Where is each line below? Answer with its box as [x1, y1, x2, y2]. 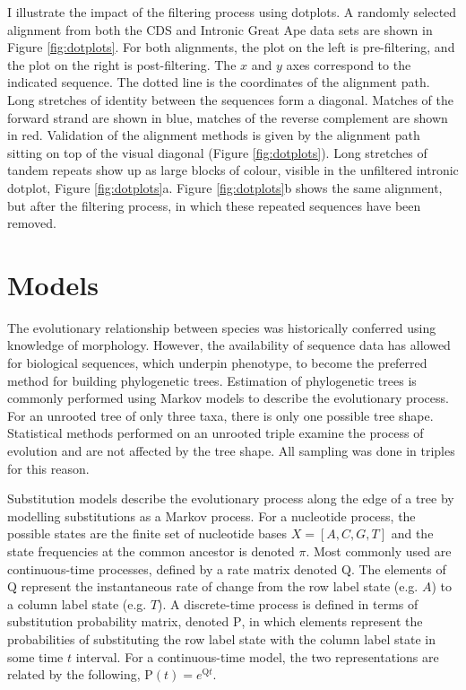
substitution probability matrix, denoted [7, 612, 229, 631]
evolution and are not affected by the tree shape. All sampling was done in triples [7, 441, 455, 459]
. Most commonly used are [306, 541, 452, 560]
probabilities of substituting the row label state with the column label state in [7, 629, 436, 648]
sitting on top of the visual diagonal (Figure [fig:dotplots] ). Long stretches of [7, 143, 427, 162]
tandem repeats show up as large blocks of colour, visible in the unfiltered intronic [7, 161, 459, 179]
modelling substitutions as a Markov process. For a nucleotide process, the [7, 506, 416, 525]
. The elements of [350, 559, 446, 578]
